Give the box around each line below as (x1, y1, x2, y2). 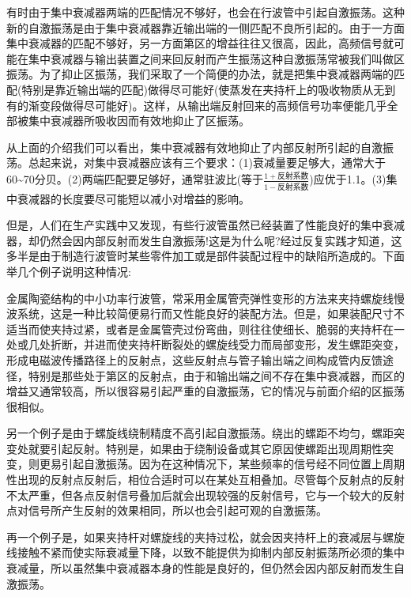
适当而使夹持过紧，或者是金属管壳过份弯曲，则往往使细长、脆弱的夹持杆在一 (6, 320, 405, 337)
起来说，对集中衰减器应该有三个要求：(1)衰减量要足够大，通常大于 (39, 154, 386, 171)
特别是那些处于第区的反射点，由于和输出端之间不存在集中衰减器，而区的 (28, 367, 405, 384)
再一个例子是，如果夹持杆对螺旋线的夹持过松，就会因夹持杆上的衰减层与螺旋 (6, 528, 405, 545)
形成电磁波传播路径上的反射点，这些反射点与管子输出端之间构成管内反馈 (6, 351, 383, 368)
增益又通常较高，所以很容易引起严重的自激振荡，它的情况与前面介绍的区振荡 (6, 383, 405, 399)
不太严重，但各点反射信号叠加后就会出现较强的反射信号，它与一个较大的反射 (6, 486, 405, 503)
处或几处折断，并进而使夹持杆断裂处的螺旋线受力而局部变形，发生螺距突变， (6, 336, 405, 353)
